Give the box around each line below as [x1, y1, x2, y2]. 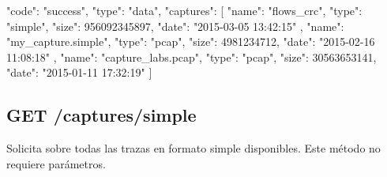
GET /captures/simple [6, 103, 197, 127]
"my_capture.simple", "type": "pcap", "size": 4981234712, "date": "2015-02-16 [6, 33, 375, 50]
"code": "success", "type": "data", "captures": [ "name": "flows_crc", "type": [6, 2, 363, 18]
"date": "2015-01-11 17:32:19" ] [6, 64, 152, 81]
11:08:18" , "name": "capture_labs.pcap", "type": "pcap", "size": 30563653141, [6, 48, 377, 65]
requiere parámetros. [6, 155, 106, 171]
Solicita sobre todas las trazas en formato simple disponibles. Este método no [6, 140, 381, 156]
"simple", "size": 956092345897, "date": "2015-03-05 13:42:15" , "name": [6, 17, 344, 34]
